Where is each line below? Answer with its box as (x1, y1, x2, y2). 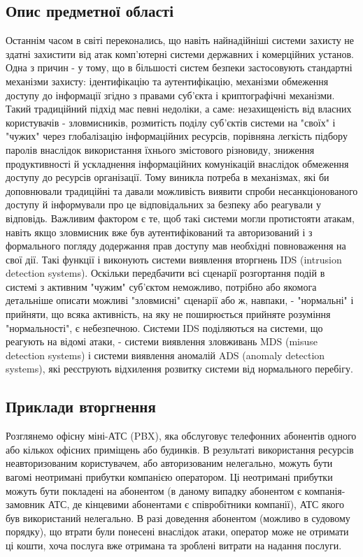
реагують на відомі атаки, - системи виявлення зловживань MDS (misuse (6, 334, 318, 349)
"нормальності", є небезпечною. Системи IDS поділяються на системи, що (6, 320, 323, 335)
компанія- (304, 483, 346, 498)
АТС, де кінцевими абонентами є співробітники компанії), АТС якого (48, 497, 345, 512)
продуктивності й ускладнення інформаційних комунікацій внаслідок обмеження (6, 156, 349, 171)
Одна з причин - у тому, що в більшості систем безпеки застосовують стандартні (6, 60, 353, 75)
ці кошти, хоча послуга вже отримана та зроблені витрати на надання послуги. (6, 538, 342, 552)
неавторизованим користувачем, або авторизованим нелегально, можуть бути (6, 456, 333, 470)
